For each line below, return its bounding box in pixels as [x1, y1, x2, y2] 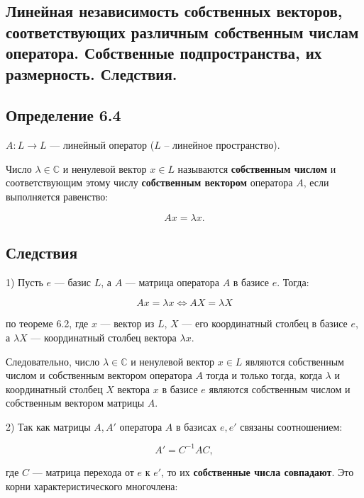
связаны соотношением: [240, 419, 343, 434]
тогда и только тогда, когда [206, 368, 322, 383]
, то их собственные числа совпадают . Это [161, 464, 354, 479]
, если [303, 175, 329, 190]
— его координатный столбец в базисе [182, 316, 348, 331]
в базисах [176, 419, 217, 434]
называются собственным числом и [177, 161, 336, 176]
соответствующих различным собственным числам [6, 21, 359, 43]
